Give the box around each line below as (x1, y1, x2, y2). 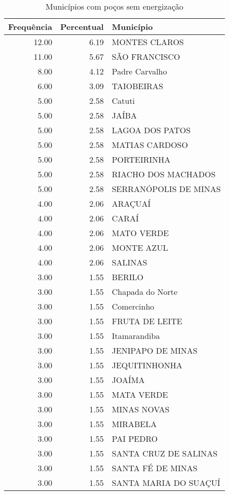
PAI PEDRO (111, 433, 158, 444)
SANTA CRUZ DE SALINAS (111, 447, 218, 459)
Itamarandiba (111, 330, 160, 341)
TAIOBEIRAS (111, 80, 163, 92)
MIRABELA (111, 418, 157, 430)
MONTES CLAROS (111, 36, 184, 48)
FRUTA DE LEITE (111, 315, 182, 327)
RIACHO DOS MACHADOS (111, 168, 216, 180)
